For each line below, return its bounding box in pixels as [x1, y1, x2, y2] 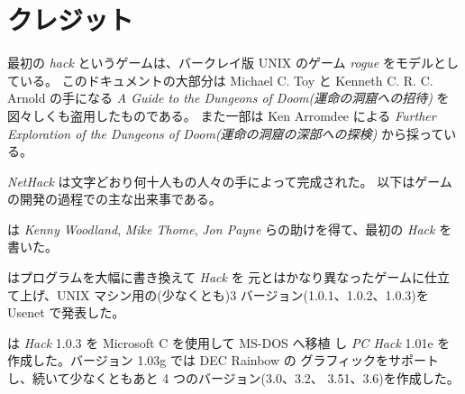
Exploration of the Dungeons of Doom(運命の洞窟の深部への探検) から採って [7, 124, 444, 142]
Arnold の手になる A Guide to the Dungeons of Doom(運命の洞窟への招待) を [7, 88, 450, 107]
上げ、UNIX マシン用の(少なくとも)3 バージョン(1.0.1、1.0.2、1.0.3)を [19, 285, 429, 304]
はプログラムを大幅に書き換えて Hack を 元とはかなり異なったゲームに [7, 268, 424, 287]
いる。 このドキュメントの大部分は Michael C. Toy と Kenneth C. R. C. [19, 70, 433, 89]
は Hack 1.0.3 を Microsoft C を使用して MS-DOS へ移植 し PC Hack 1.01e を [7, 333, 451, 352]
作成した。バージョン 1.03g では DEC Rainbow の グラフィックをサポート [7, 351, 440, 370]
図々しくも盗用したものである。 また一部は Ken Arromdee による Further [7, 105, 436, 124]
